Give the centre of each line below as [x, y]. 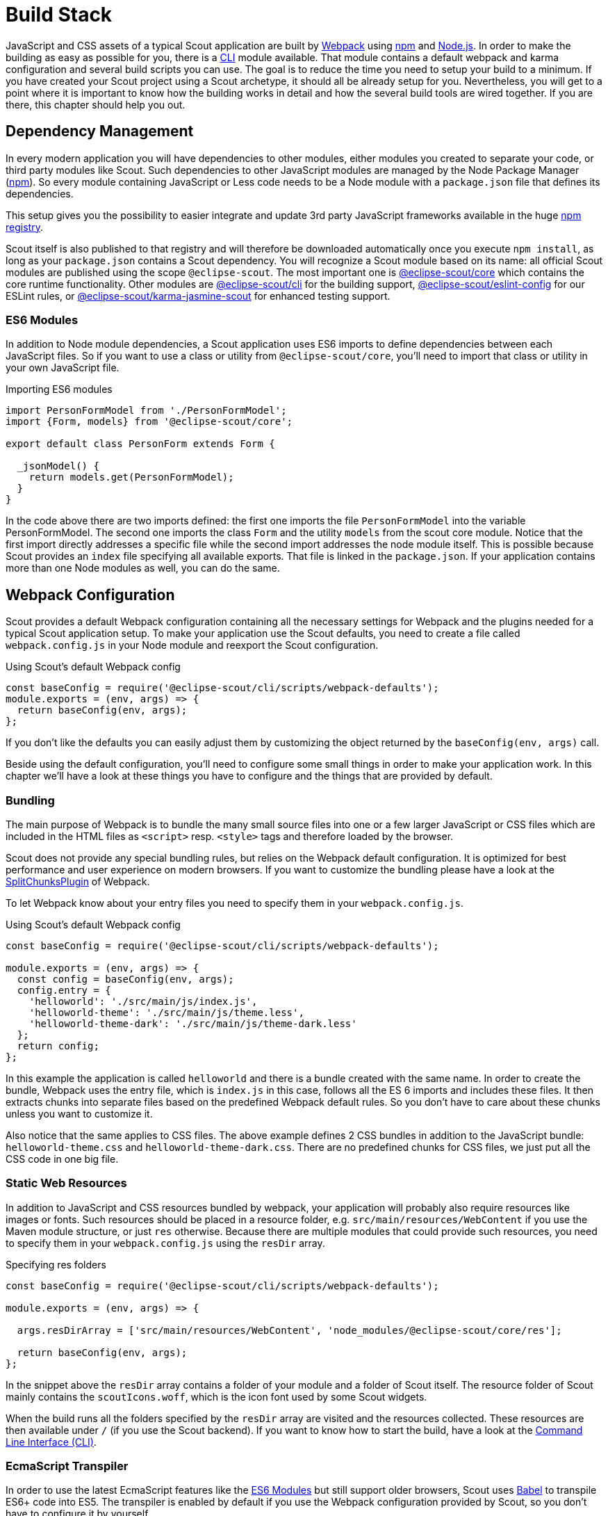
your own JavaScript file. [63, 368]
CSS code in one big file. [62, 1159]
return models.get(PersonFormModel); [131, 477]
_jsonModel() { [58, 466]
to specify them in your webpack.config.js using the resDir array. [165, 1243]
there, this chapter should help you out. [96, 104]
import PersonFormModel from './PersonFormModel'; [146, 411]
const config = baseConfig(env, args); [125, 979]
